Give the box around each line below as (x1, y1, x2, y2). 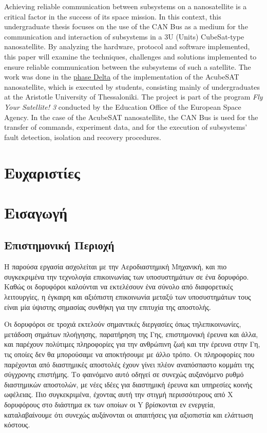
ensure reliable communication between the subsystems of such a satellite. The (4, 61, 251, 72)
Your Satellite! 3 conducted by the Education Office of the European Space (4, 101, 241, 112)
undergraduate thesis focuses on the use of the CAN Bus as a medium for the (4, 21, 248, 32)
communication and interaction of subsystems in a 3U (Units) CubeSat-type (4, 31, 244, 42)
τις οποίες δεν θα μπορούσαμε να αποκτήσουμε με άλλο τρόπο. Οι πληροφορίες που (4, 349, 255, 360)
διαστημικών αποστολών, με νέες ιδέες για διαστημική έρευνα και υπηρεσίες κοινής (4, 379, 253, 389)
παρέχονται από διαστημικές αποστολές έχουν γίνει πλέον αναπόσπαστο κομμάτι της (4, 359, 254, 369)
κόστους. (4, 419, 30, 430)
